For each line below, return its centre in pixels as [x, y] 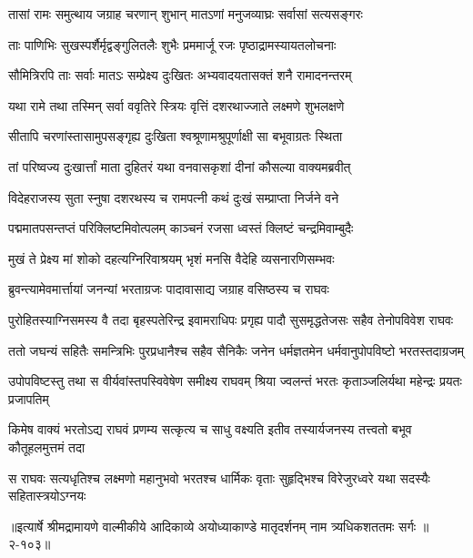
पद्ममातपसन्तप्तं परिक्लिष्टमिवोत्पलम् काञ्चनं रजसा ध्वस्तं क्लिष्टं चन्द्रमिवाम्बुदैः [181, 228]
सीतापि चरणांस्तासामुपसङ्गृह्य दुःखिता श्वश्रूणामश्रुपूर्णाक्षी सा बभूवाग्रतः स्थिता [176, 136]
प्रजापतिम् [29, 398]
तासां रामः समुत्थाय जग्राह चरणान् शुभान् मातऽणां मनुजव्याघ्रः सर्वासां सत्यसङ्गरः [186, 14]
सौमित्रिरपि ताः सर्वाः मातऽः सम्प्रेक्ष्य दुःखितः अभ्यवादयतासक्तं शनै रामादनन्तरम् [180, 75]
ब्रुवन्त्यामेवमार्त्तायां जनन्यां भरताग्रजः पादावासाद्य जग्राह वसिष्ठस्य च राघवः [169, 289]
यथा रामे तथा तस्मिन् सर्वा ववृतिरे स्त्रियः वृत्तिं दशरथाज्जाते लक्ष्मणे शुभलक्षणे [176, 105]
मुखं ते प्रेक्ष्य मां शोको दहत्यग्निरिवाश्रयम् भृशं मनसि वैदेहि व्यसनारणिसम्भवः [171, 258]
